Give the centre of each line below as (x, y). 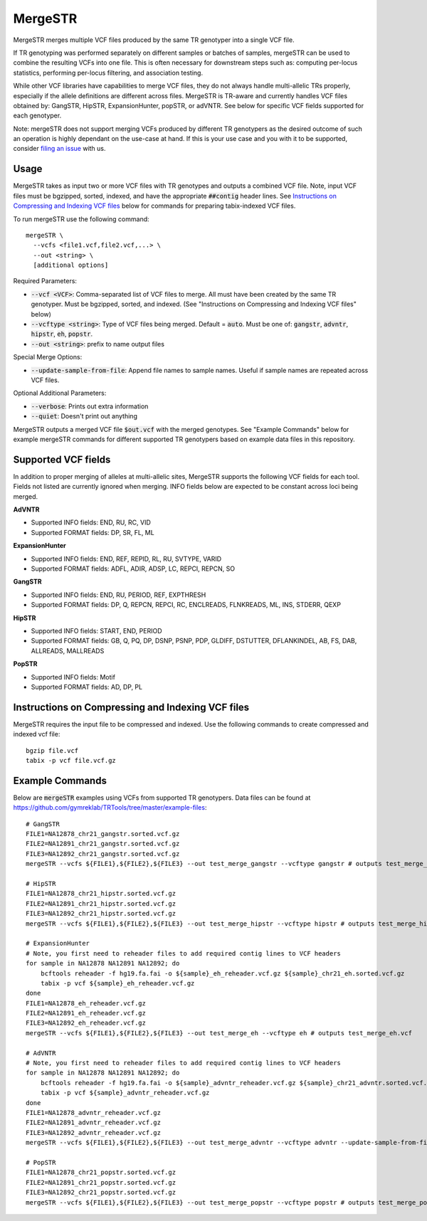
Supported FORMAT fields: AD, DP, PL (86, 687)
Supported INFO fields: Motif (73, 677)
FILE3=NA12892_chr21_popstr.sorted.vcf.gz (101, 1193)
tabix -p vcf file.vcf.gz (71, 760)
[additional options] (71, 265)
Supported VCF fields (62, 459)
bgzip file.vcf (52, 750)
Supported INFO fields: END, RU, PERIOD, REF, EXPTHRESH (118, 595)
